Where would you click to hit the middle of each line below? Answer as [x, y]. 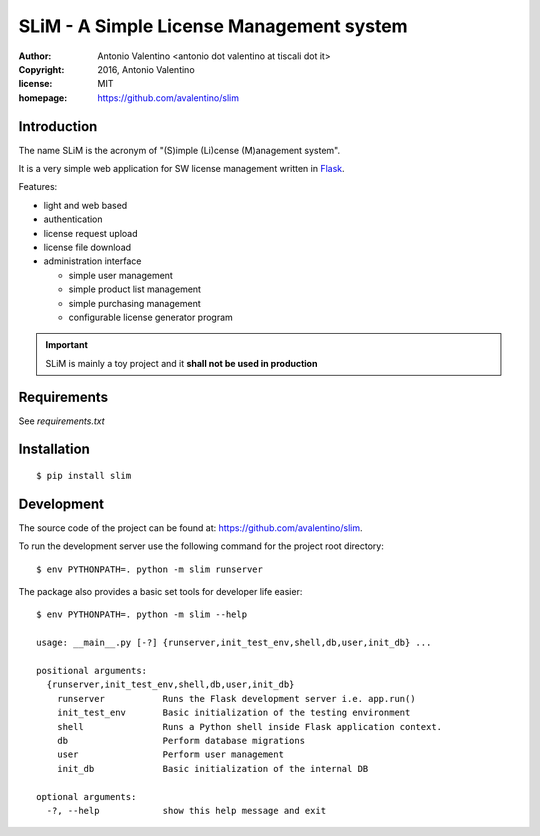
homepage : [43, 97]
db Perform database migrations [180, 740]
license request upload [91, 233]
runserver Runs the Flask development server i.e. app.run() [236, 698]
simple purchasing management [134, 303]
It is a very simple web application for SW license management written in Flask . [181, 169]
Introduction [58, 126]
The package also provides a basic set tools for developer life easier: [160, 592]
